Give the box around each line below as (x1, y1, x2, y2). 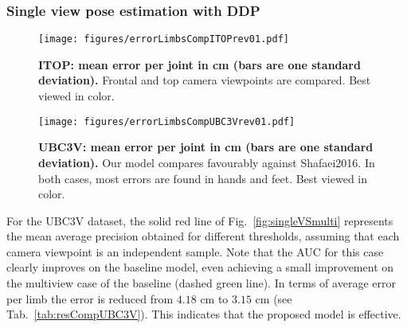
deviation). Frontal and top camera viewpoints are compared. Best (38, 72, 371, 88)
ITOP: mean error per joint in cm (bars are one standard (38, 56, 361, 72)
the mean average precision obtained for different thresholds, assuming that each (6, 228, 400, 244)
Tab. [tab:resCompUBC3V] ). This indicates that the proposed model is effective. (6, 306, 401, 322)
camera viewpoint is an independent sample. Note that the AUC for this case (6, 243, 384, 260)
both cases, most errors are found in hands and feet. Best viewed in (38, 170, 368, 186)
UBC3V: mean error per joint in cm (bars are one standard (38, 139, 374, 155)
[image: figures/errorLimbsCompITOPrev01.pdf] (38, 33, 289, 45)
